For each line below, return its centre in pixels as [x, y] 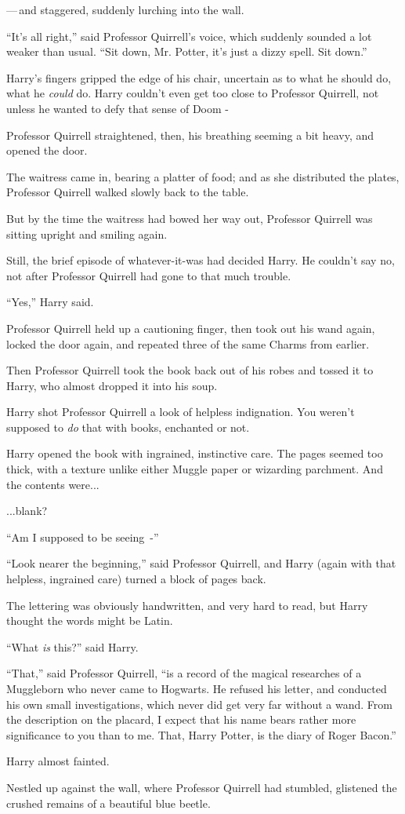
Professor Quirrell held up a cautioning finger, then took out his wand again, [191, 328]
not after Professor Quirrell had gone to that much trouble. [149, 275]
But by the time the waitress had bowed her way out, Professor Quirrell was [190, 218]
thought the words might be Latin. [90, 621]
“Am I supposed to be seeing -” [83, 537]
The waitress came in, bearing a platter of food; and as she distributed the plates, [203, 176]
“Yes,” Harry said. [50, 302]
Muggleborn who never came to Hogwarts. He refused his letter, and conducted [197, 688]
